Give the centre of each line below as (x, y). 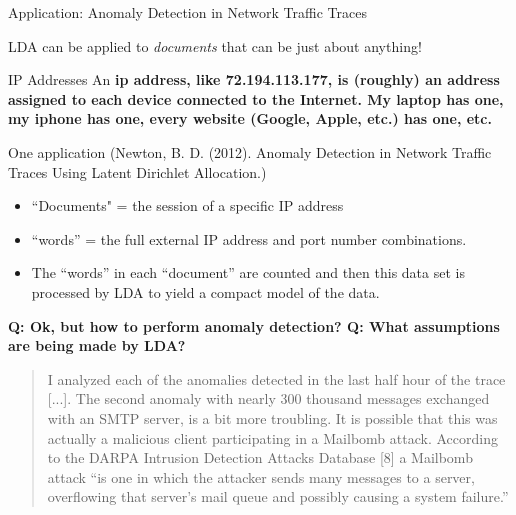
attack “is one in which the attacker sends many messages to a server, (261, 476)
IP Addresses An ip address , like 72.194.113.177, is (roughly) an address (254, 79)
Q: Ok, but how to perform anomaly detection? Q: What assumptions (254, 325)
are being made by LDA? (97, 345)
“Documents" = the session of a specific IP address (187, 205)
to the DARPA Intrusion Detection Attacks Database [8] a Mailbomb (260, 457)
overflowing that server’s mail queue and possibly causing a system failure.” (278, 496)
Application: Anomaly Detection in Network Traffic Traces (187, 12)
